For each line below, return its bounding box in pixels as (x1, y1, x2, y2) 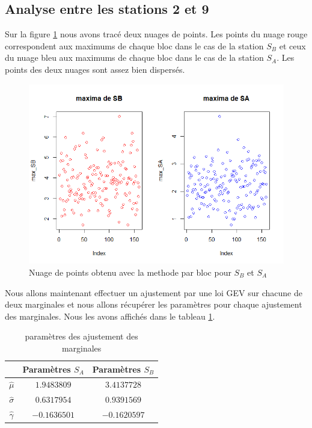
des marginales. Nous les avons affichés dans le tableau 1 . (5, 309, 215, 322)
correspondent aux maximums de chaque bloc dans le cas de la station (5, 39, 264, 52)
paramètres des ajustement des (25, 330, 138, 343)
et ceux (279, 39, 306, 52)
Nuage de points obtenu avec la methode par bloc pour (29, 266, 231, 279)
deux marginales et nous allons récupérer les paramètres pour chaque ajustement (5, 298, 302, 311)
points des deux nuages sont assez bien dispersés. (5, 63, 185, 75)
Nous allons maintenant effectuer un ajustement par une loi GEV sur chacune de (5, 286, 302, 299)
